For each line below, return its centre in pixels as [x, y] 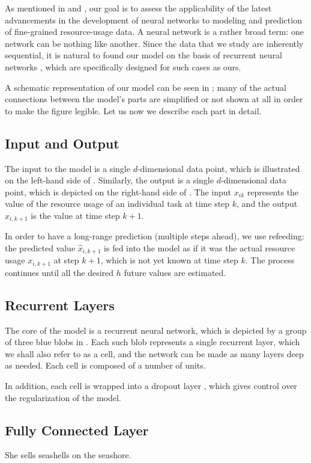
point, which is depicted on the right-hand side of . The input [118, 192]
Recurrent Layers [60, 305]
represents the [273, 192]
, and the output [267, 204]
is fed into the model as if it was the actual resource [200, 247]
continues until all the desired [59, 272]
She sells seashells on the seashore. [68, 455]
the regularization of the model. [63, 397]
